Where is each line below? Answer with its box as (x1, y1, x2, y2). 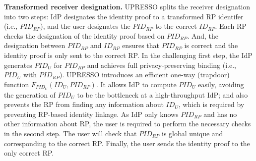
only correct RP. (4, 148, 54, 158)
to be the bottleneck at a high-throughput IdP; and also (77, 89, 248, 100)
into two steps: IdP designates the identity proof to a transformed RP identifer (4, 11, 244, 21)
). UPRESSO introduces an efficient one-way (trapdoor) (60, 69, 230, 80)
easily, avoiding (198, 79, 244, 89)
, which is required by (178, 99, 245, 109)
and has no (203, 108, 237, 119)
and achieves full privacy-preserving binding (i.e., (87, 59, 236, 70)
